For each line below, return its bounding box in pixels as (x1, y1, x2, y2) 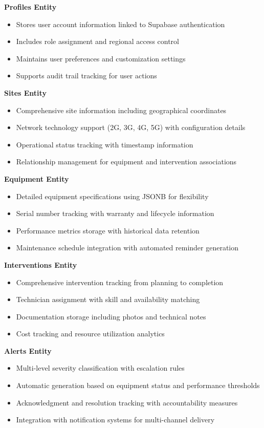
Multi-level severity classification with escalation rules (16, 362, 185, 373)
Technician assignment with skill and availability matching (16, 294, 200, 305)
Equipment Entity (4, 173, 69, 184)
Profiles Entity (4, 2, 57, 12)
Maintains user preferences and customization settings (16, 53, 186, 63)
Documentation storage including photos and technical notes (16, 311, 206, 322)
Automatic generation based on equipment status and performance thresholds (16, 380, 260, 391)
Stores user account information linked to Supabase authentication (16, 18, 225, 29)
